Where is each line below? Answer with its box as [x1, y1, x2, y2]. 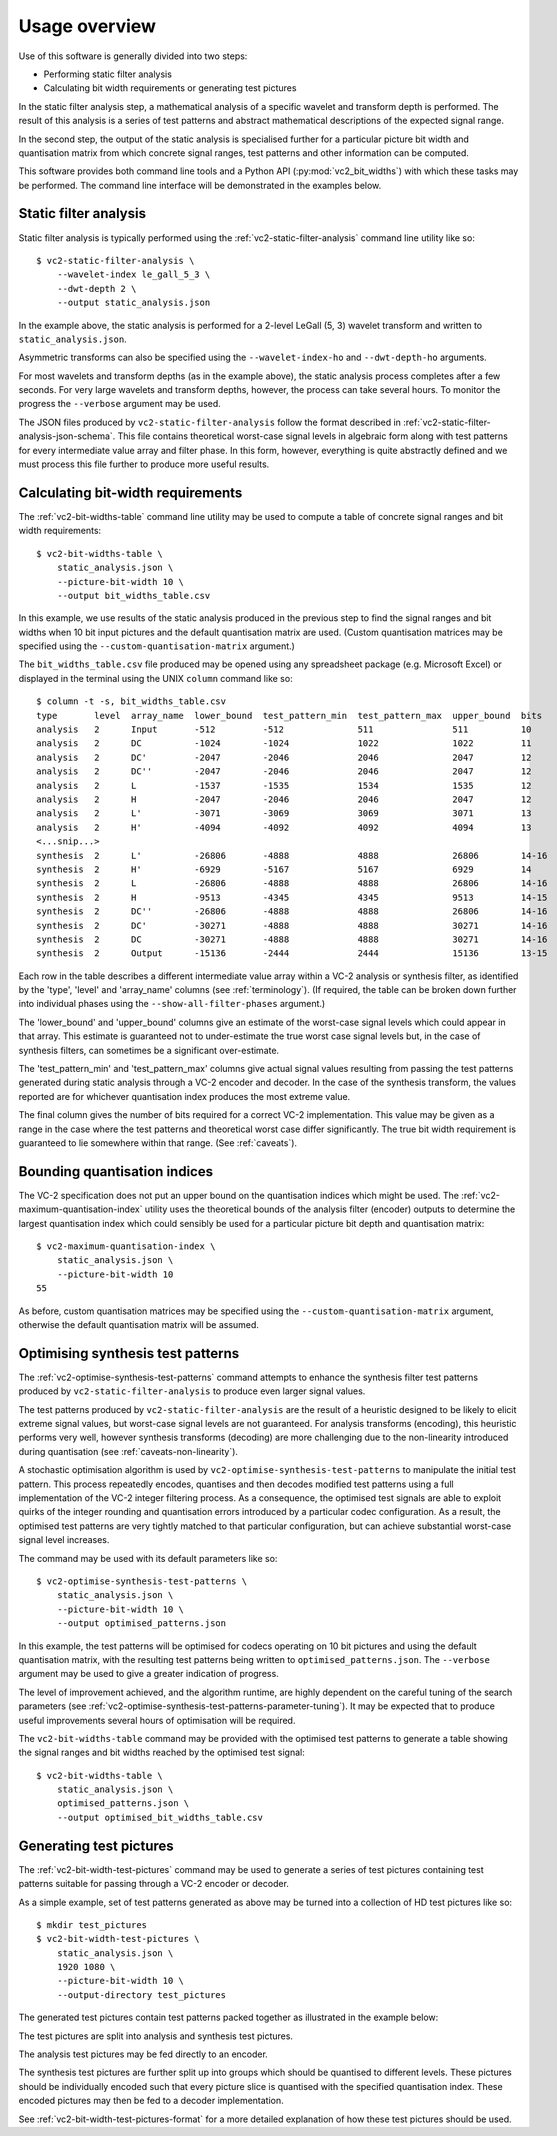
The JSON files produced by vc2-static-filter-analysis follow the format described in [18, 416, 402, 428]
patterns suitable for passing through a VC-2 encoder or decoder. [18, 1878, 290, 1890]
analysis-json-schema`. [18, 430, 116, 442]
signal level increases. [18, 1534, 110, 1546]
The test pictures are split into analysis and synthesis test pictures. [18, 2030, 294, 2042]
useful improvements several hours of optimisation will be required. [18, 1714, 296, 1726]
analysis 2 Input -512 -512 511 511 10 [36, 724, 532, 735]
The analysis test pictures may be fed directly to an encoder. [18, 2048, 269, 2060]
